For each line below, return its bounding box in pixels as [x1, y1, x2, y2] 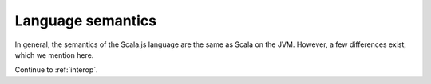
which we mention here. [14, 50, 94, 59]
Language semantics [14, 12, 157, 29]
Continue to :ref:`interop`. [14, 65, 99, 74]
